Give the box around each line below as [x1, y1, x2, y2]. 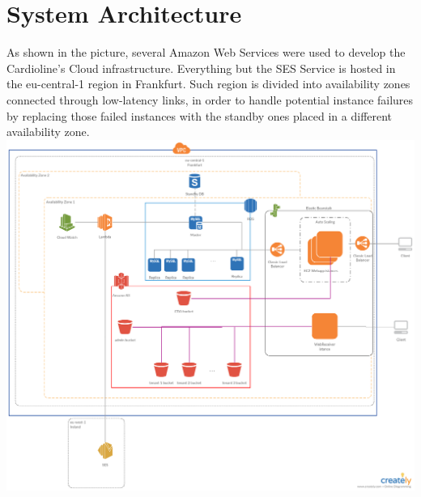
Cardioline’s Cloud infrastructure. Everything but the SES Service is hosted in [6, 59, 396, 76]
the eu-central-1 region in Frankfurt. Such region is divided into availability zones [6, 75, 410, 92]
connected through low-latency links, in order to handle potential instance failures [6, 91, 414, 108]
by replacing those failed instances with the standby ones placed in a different [6, 107, 393, 124]
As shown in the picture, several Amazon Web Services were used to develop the [6, 44, 406, 61]
